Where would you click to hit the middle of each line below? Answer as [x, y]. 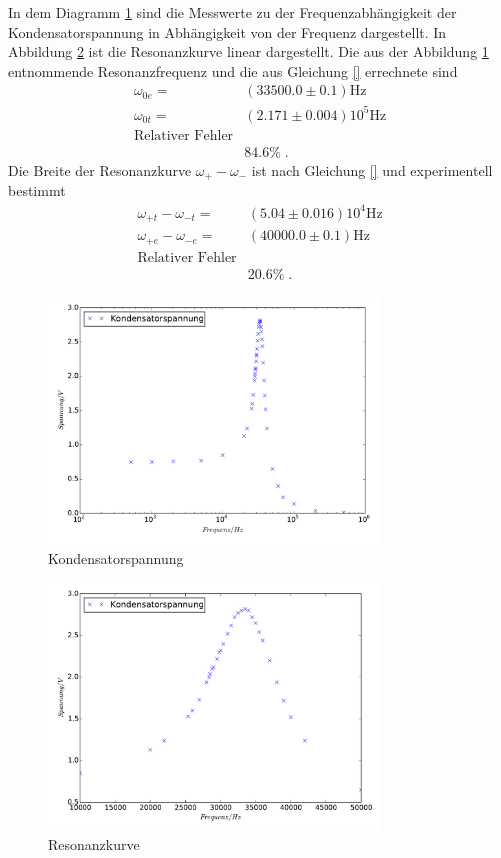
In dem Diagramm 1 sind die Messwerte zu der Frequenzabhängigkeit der [232, 12]
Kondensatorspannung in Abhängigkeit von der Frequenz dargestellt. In [227, 31]
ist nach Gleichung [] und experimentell [372, 170]
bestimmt [37, 190]
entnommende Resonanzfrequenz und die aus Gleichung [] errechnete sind [233, 70]
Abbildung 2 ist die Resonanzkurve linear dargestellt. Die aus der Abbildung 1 [248, 51]
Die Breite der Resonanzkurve [100, 170]
